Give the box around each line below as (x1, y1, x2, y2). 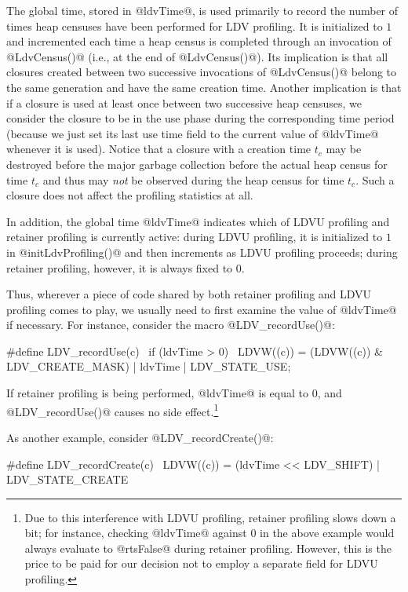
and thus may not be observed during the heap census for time (42, 171, 344, 188)
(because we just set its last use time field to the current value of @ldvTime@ (6, 125, 379, 141)
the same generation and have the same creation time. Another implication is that (6, 79, 402, 95)
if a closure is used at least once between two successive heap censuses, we (6, 94, 362, 111)
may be (326, 141, 362, 157)
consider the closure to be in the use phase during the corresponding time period (6, 110, 395, 126)
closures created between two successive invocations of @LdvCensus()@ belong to (6, 64, 397, 80)
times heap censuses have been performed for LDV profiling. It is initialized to (6, 17, 383, 34)
